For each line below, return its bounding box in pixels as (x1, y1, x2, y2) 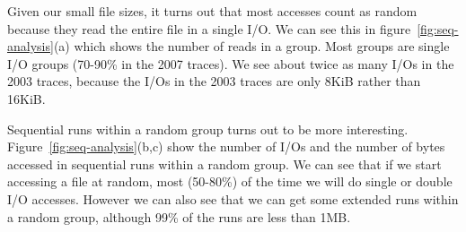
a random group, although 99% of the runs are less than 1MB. (7, 207, 351, 226)
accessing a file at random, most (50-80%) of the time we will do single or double (7, 172, 453, 191)
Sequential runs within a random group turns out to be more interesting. (7, 119, 409, 138)
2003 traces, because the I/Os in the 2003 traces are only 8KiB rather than (7, 72, 421, 90)
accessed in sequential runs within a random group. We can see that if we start (7, 154, 442, 173)
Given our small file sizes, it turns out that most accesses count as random (7, 2, 418, 20)
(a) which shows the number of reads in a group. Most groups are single (53, 37, 450, 56)
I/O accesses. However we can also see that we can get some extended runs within (7, 189, 459, 208)
